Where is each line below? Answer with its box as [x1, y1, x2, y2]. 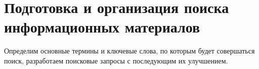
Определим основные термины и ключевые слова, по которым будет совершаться [4, 45, 255, 56]
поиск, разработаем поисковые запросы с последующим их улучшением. [4, 55, 228, 65]
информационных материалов [4, 16, 200, 37]
